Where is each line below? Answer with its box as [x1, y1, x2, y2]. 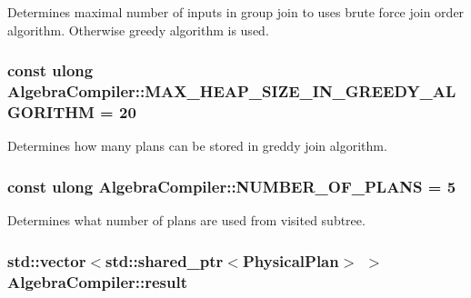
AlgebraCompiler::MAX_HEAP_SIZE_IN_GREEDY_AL [7, 80, 456, 103]
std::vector [7, 249, 86, 272]
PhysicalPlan [242, 249, 339, 272]
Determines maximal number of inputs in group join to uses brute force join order [7, 3, 465, 21]
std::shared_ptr [105, 249, 224, 272]
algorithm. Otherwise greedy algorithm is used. [7, 20, 269, 39]
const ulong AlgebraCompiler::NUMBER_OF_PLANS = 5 [7, 174, 456, 197]
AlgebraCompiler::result [7, 270, 187, 293]
